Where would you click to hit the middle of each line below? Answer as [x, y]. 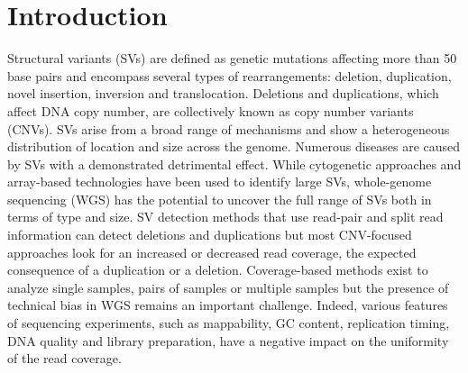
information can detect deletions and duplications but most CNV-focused [210, 235]
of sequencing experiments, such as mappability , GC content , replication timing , [229, 323]
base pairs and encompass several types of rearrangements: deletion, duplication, [229, 75]
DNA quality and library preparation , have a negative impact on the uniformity [228, 340]
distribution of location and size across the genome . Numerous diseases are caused [234, 146]
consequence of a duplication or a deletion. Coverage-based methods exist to [218, 270]
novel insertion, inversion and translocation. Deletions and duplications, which [223, 93]
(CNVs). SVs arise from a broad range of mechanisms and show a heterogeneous [229, 128]
